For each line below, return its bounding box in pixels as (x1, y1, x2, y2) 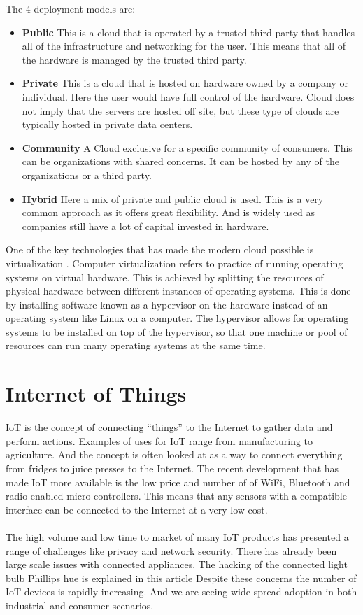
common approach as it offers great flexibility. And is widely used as (22, 205, 315, 220)
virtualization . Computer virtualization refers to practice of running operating (6, 255, 343, 270)
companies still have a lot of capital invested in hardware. (22, 218, 269, 233)
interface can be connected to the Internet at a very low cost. (6, 502, 268, 516)
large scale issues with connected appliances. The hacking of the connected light (6, 557, 348, 572)
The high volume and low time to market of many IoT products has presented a (6, 529, 349, 544)
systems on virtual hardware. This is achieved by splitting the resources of (6, 269, 324, 284)
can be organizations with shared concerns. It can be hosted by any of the (22, 154, 339, 169)
